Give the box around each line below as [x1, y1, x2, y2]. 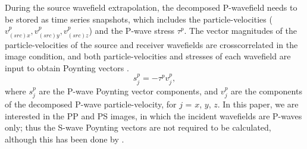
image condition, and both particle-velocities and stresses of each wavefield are [5, 50, 291, 62]
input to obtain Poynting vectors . [5, 61, 129, 74]
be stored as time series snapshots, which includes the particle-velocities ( [5, 12, 272, 25]
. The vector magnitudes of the [184, 24, 297, 37]
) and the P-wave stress [89, 24, 174, 37]
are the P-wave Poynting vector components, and [39, 84, 218, 97]
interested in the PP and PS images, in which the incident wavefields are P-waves [5, 109, 302, 122]
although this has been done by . [5, 132, 124, 145]
